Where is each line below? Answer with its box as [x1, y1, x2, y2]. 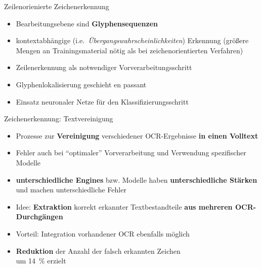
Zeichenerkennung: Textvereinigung [4, 113, 113, 124]
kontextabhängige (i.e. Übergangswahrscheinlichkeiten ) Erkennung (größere [16, 35, 249, 46]
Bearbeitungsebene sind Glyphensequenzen [16, 18, 158, 28]
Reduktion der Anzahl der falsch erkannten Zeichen [16, 245, 181, 256]
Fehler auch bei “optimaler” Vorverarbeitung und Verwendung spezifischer [16, 147, 246, 158]
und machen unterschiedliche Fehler [16, 184, 126, 195]
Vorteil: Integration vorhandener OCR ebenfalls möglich [16, 228, 190, 239]
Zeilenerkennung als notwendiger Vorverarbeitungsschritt [16, 62, 192, 73]
